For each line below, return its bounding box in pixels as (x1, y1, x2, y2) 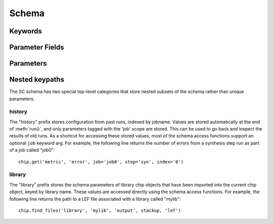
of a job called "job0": (9, 147, 55, 153)
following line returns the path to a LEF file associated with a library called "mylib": (9, 196, 181, 202)
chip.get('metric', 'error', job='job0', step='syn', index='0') (18, 159, 184, 164)
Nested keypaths (9, 75, 65, 84)
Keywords (9, 27, 42, 35)
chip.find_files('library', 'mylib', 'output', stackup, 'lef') (18, 207, 181, 213)
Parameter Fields (9, 43, 64, 52)
